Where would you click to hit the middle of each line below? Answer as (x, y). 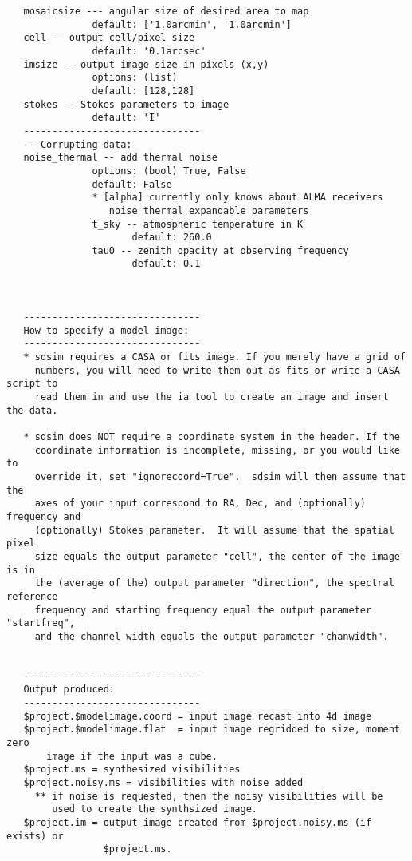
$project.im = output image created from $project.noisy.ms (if (198, 823)
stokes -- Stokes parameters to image (126, 104)
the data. (32, 410)
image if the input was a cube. (132, 756)
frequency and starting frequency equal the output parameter (203, 610)
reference (32, 596)
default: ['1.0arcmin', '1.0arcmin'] (192, 24)
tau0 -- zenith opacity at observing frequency (220, 250)
